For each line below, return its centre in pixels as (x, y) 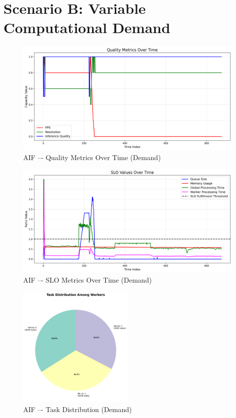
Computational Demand (87, 27)
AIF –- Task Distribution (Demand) (78, 409)
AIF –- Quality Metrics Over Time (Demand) (92, 157)
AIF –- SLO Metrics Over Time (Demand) (87, 279)
